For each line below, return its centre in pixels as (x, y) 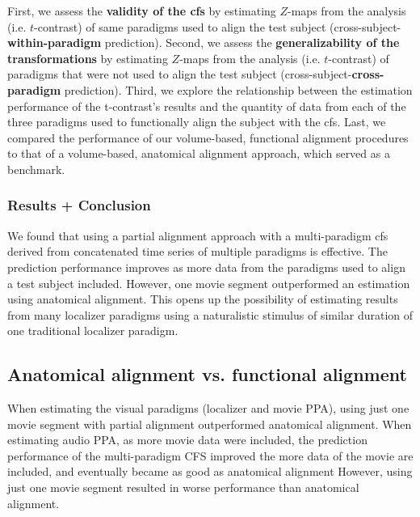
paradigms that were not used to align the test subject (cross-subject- (180, 74)
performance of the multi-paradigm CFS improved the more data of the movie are (210, 455)
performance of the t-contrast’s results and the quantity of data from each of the (207, 106)
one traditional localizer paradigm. (93, 331)
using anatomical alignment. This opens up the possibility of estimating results (203, 299)
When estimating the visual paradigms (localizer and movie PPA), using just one (208, 408)
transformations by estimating (88, 58)
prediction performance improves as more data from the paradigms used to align (206, 267)
